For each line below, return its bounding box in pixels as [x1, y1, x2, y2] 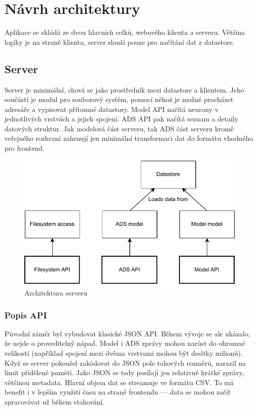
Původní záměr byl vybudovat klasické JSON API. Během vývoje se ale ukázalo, [4, 328, 251, 338]
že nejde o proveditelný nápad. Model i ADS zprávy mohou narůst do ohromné [4, 338, 245, 348]
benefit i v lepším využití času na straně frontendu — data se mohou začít [4, 387, 231, 397]
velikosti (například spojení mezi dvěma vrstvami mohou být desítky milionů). [4, 348, 243, 358]
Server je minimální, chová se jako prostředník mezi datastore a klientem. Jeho [4, 84, 245, 95]
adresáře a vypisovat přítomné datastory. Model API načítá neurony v [4, 103, 219, 114]
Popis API [4, 308, 47, 321]
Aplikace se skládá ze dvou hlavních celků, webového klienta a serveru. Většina [4, 27, 245, 37]
